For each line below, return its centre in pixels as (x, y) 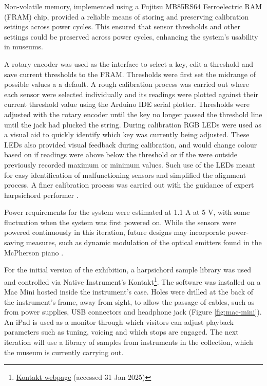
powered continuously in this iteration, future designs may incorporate (115, 232)
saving (14, 242)
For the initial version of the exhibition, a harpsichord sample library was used (128, 270)
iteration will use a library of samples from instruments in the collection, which (129, 342)
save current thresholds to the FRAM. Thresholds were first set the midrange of (130, 74)
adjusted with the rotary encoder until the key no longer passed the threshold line (133, 114)
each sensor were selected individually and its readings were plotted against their (131, 94)
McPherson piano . (34, 252)
